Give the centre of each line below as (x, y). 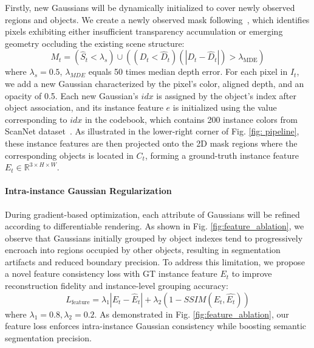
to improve (252, 273)
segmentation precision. (48, 337)
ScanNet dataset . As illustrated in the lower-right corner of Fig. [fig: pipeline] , (152, 131)
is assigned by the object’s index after (226, 95)
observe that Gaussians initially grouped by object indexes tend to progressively (154, 238)
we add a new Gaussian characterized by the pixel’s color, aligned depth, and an (155, 83)
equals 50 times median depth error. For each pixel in (188, 71)
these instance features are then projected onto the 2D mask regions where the (151, 143)
